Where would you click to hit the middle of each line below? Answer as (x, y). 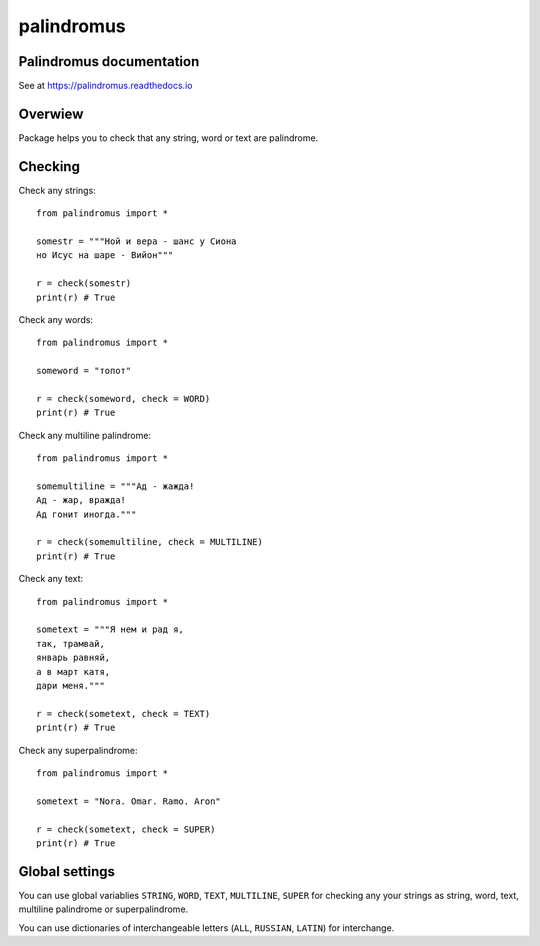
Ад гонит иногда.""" (86, 514)
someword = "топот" (84, 371)
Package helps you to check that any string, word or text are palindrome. (168, 137)
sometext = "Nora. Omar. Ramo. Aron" (129, 801)
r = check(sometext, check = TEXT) (123, 713)
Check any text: (51, 579)
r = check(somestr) (84, 283)
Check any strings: (57, 190)
